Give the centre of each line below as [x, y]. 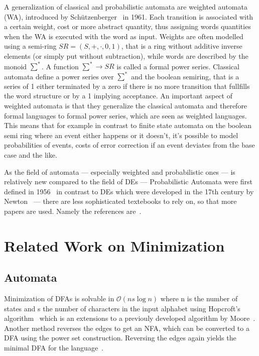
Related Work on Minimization [114, 245]
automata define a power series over [59, 76]
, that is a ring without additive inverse [182, 46]
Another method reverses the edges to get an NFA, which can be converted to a [127, 328]
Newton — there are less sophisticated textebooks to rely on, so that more [120, 201]
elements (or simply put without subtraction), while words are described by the [126, 55]
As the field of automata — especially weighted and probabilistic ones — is [120, 171]
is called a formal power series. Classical [178, 66]
